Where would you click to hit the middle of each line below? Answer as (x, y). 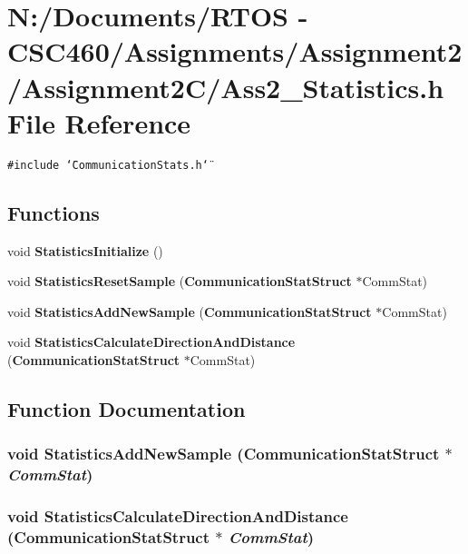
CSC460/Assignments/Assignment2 (235, 51)
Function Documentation (127, 408)
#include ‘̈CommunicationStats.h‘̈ (108, 165)
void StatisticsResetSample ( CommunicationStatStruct (180, 281)
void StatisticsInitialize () (85, 250)
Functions (54, 212)
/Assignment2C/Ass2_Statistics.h (226, 87)
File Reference (99, 122)
